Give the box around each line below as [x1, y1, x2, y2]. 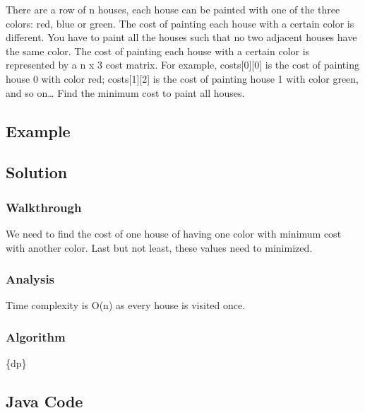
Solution [6, 161, 68, 183]
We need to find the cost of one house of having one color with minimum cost [6, 226, 342, 240]
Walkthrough [6, 198, 82, 216]
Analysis [6, 270, 55, 288]
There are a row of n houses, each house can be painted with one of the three [6, 2, 340, 16]
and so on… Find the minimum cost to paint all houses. [6, 85, 245, 100]
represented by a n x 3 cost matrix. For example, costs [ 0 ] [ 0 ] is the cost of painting [6, 57, 359, 72]
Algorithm [6, 327, 66, 345]
